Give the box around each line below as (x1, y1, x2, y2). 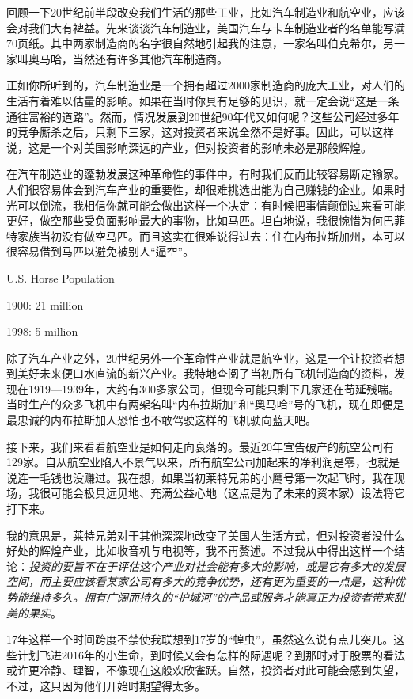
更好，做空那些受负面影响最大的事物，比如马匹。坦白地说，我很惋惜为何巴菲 (6, 212, 405, 229)
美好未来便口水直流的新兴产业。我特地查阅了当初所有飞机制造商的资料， (17, 365, 394, 382)
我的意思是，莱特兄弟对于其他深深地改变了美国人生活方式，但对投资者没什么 (6, 526, 405, 543)
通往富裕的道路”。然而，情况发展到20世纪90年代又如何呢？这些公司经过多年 (6, 108, 400, 124)
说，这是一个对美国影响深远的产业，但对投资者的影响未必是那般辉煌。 (6, 139, 372, 155)
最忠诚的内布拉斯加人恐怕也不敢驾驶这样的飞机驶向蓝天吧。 (6, 412, 316, 428)
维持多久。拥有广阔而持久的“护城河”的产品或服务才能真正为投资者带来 (28, 589, 394, 605)
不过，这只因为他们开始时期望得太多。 (6, 677, 206, 693)
